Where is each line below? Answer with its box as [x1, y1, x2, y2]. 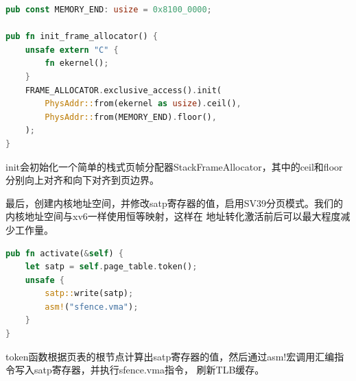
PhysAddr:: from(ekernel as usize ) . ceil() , [45, 99, 241, 109]
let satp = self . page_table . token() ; [25, 262, 198, 272]
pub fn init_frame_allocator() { [5, 32, 158, 42]
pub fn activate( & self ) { [5, 248, 123, 258]
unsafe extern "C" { [25, 45, 119, 55]
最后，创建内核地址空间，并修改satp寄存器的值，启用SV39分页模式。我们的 [5, 195, 344, 210]
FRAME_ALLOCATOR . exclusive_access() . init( [25, 85, 222, 95]
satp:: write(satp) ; [45, 288, 134, 299]
